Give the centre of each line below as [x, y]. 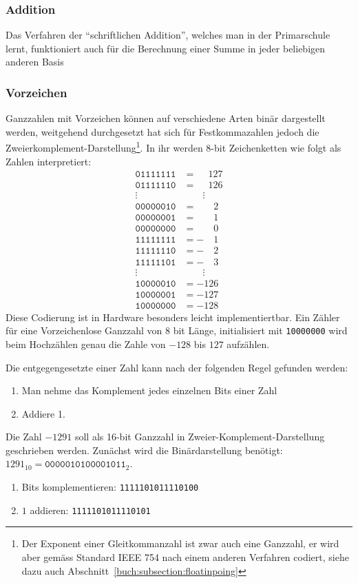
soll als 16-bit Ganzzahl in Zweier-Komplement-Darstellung [200, 437]
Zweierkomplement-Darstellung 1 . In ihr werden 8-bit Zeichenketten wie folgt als [173, 147]
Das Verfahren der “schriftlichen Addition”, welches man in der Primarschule [168, 35]
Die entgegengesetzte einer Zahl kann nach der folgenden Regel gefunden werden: [177, 367]
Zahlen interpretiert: [49, 161]
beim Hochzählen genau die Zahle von [86, 344]
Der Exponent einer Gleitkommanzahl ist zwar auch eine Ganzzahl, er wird [180, 543]
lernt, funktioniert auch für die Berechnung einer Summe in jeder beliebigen [166, 48]
